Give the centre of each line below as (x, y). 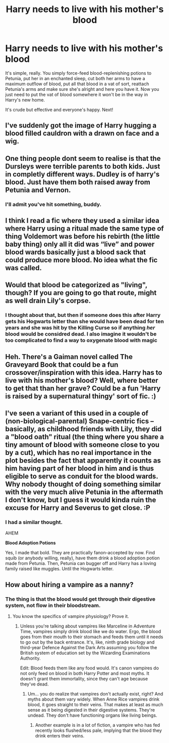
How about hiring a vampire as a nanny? (69, 584)
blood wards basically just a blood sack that (76, 252)
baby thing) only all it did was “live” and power (80, 244)
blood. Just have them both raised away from (78, 182)
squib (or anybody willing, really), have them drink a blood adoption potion (82, 558)
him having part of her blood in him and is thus (80, 468)
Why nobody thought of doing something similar (83, 484)
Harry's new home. (25, 100)
